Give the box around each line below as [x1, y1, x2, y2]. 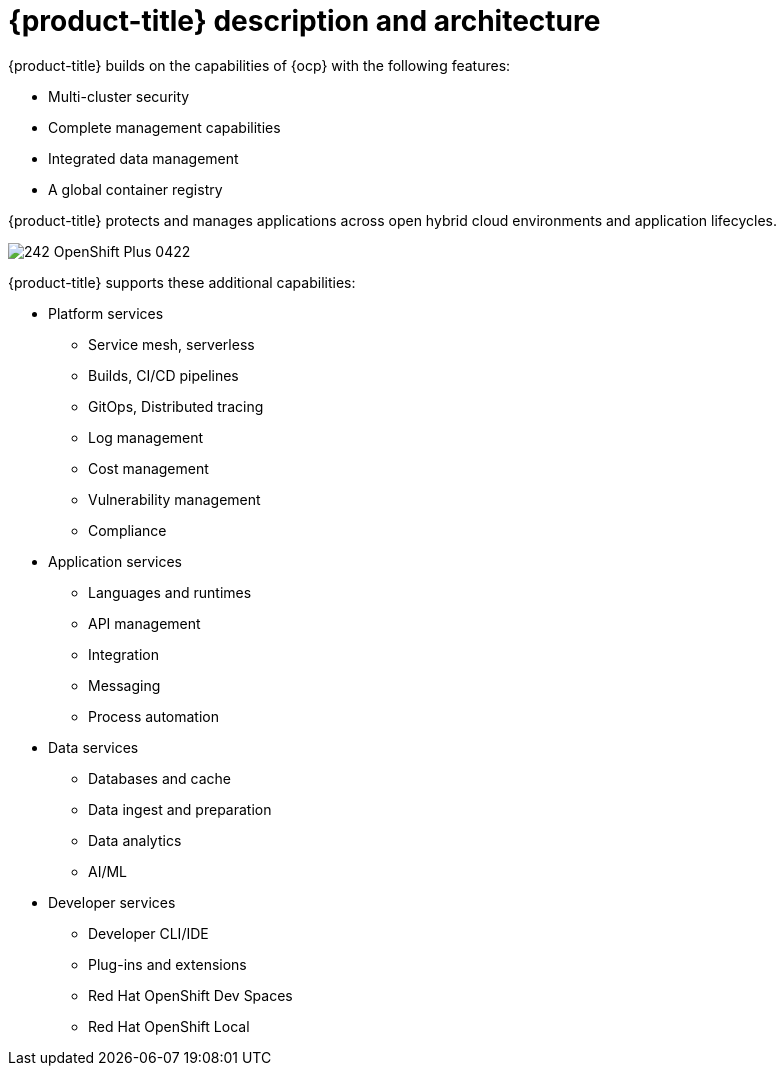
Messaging [88, 676, 161, 694]
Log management [88, 428, 204, 446]
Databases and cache [88, 769, 232, 787]
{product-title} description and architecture [8, 4, 601, 38]
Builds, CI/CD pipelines [88, 366, 239, 384]
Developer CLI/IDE [88, 924, 209, 942]
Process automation [88, 707, 219, 725]
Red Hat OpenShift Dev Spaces [88, 986, 293, 1004]
